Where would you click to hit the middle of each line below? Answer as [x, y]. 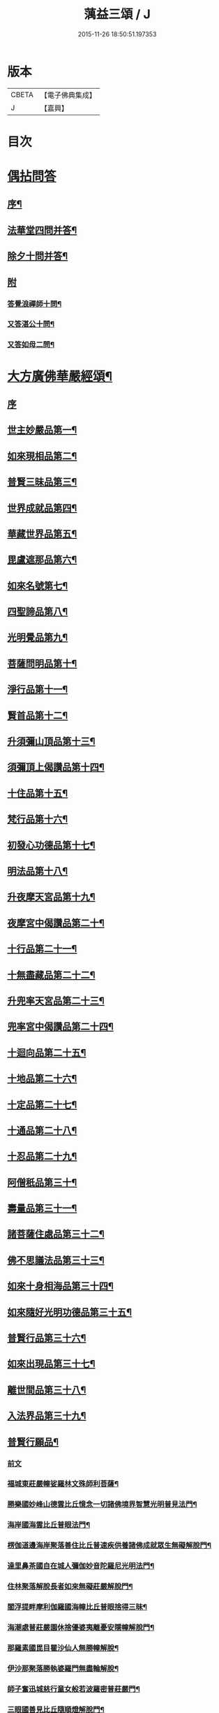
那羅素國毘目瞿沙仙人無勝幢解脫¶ [63, 1648]
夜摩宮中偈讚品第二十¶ [56, 923]
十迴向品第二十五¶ [47, 1053]
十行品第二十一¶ [42, 949]
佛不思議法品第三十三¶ [56, 1260]
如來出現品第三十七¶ [51, 1364]
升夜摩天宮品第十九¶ [51, 897]
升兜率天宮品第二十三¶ [56, 1000]
